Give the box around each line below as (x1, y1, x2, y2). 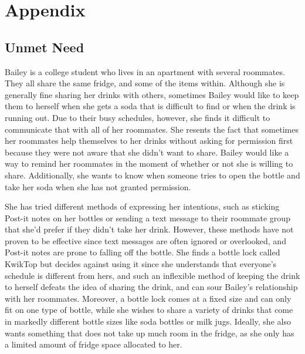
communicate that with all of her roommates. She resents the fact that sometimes (5, 123, 299, 135)
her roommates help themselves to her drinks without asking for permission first (5, 134, 293, 147)
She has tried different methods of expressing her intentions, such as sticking (5, 200, 280, 213)
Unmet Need (5, 38, 84, 56)
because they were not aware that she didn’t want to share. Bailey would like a (5, 146, 289, 158)
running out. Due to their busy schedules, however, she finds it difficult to (5, 111, 270, 123)
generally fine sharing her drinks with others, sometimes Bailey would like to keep (5, 88, 299, 100)
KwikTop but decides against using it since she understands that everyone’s (5, 258, 277, 270)
